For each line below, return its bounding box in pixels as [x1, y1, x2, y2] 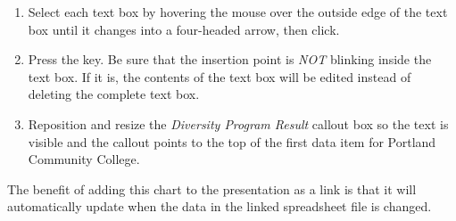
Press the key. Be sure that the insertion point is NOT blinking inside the [28, 50, 432, 69]
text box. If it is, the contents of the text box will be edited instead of [28, 67, 411, 86]
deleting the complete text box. [28, 85, 200, 103]
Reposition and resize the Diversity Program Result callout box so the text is [28, 114, 449, 133]
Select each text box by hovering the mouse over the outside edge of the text [28, 3, 448, 20]
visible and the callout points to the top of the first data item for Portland [28, 132, 436, 151]
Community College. [28, 150, 140, 168]
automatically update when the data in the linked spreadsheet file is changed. [7, 197, 432, 216]
